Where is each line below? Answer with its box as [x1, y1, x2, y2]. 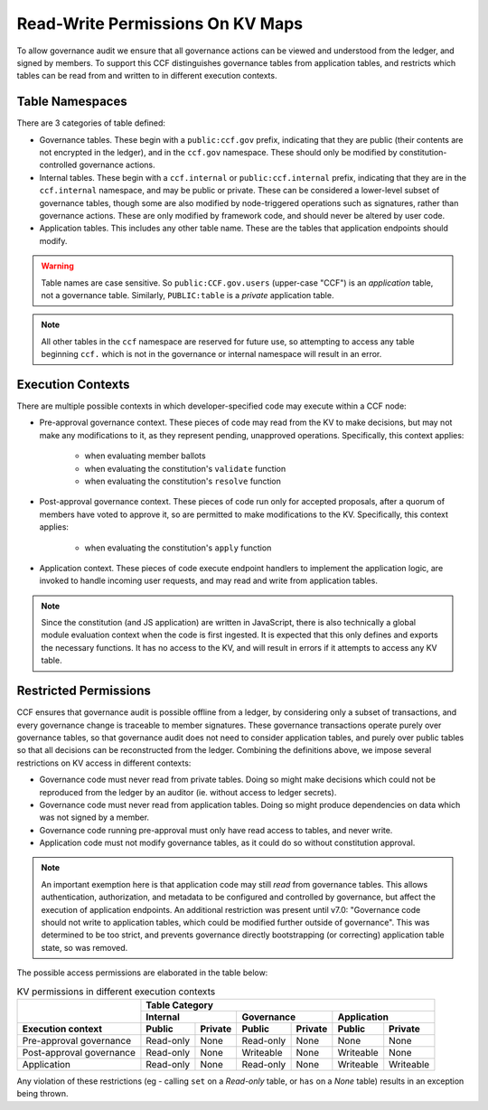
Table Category [145, 999, 214, 1011]
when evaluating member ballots [84, 450, 207, 461]
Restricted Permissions [16, 683, 151, 699]
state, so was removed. [41, 942, 128, 953]
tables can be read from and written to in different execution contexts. [16, 71, 277, 81]
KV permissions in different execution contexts [16, 985, 216, 998]
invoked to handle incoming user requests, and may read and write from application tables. [39, 575, 379, 587]
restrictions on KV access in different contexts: [16, 757, 192, 768]
